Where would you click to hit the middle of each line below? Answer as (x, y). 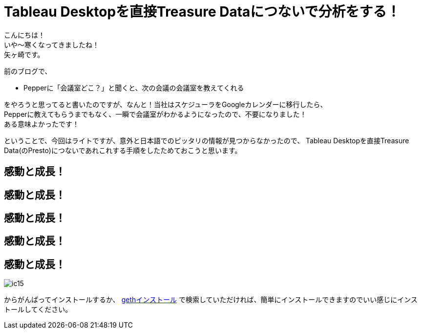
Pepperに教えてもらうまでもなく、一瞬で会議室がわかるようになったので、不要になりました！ (155, 114)
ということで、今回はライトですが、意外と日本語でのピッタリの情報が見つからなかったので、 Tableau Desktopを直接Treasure (207, 140)
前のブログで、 (28, 71)
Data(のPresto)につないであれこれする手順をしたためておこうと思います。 (123, 150)
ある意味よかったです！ (42, 124)
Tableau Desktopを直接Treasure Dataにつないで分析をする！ (202, 12)
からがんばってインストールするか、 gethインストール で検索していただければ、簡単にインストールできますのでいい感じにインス (211, 300)
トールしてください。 (38, 310)
